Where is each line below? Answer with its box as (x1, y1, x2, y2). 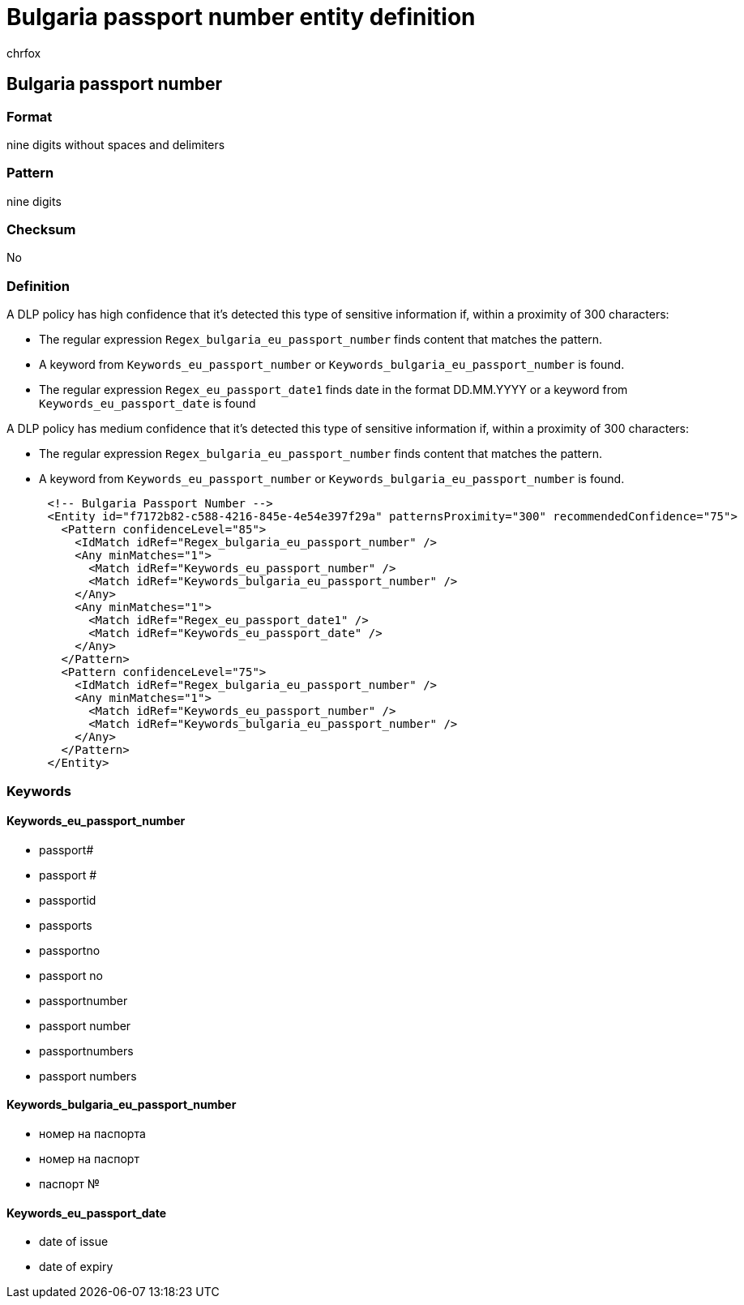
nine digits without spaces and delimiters (6, 137, 225, 152)
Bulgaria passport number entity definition (6, 3, 476, 31)
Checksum (6, 221, 76, 238)
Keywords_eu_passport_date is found (39, 396, 256, 411)
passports (39, 918, 92, 932)
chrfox (6, 45, 41, 60)
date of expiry (39, 1260, 113, 1274)
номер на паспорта (39, 1127, 146, 1141)
